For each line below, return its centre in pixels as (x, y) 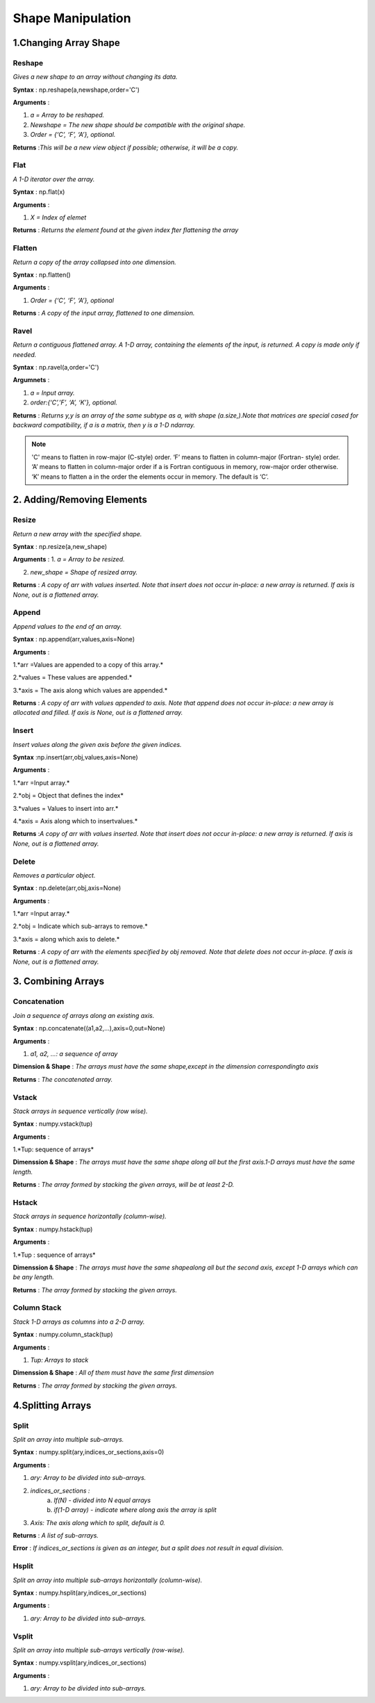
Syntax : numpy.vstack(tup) (53, 1124)
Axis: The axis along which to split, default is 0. (98, 1522)
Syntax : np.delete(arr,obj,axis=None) (67, 888)
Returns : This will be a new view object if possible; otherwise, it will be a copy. (126, 147)
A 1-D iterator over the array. (54, 179)
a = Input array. (52, 393)
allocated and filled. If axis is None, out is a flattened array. (98, 713)
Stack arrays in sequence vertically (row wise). (80, 1111)
